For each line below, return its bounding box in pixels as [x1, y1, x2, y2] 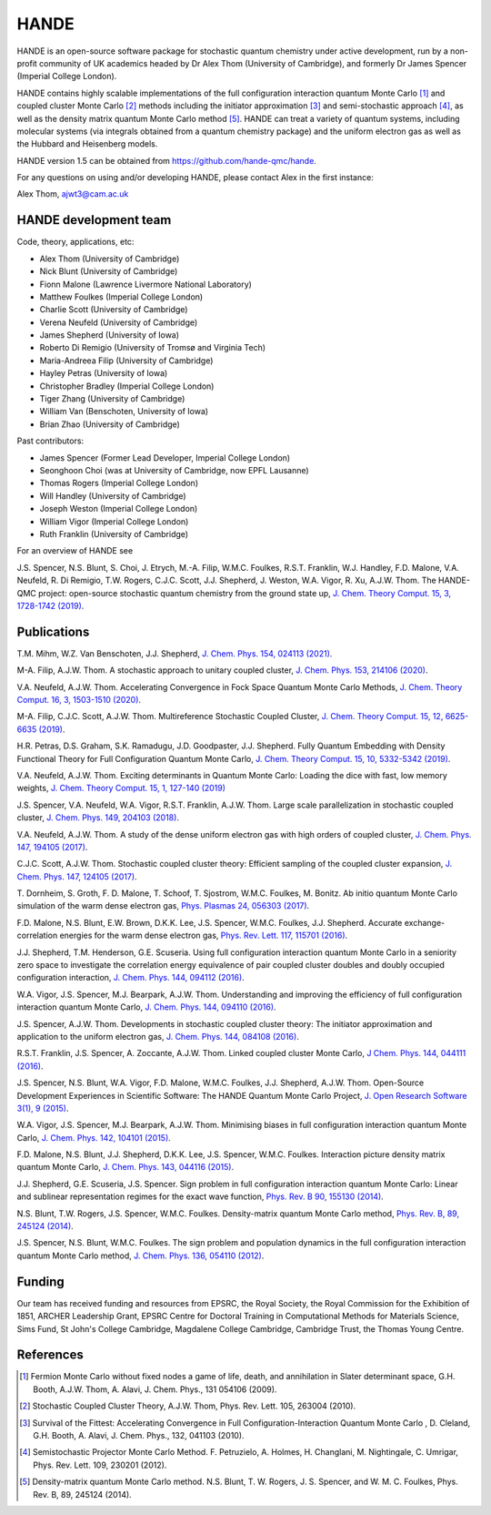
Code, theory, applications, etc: [16, 237, 135, 248]
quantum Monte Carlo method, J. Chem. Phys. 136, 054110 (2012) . [16, 1250, 265, 1261]
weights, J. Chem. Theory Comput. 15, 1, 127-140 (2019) [16, 783, 226, 794]
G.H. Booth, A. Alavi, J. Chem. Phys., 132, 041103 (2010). [33, 1429, 245, 1440]
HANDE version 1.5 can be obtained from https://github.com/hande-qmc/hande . [16, 155, 317, 166]
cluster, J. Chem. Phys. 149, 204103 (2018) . [16, 812, 179, 823]
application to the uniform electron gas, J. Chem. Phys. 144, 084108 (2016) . [16, 1031, 299, 1042]
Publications [16, 624, 90, 639]
